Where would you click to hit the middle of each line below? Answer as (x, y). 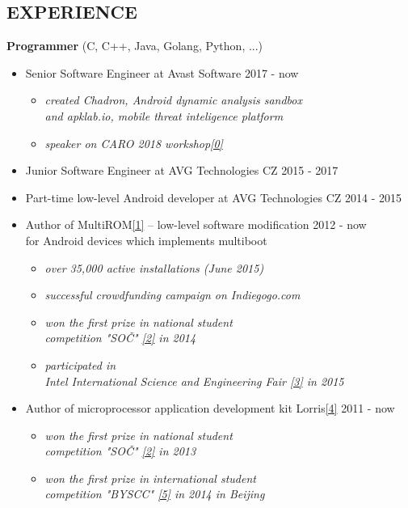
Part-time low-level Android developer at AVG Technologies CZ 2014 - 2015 (213, 197)
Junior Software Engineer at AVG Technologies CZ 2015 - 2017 (182, 170)
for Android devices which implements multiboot (146, 240)
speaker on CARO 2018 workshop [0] (134, 143)
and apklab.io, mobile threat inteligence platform (164, 115)
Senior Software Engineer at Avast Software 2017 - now (162, 72)
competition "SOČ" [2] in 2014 (120, 338)
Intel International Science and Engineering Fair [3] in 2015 (194, 381)
